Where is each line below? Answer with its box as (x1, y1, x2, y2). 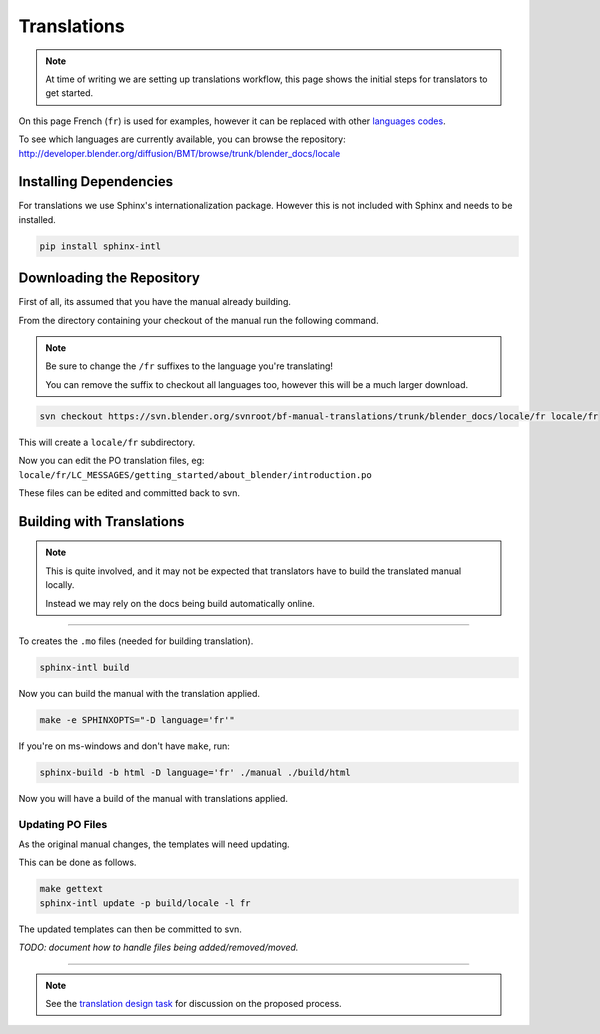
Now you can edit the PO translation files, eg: (18, 455, 205, 467)
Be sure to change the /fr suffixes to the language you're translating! (45, 360, 334, 372)
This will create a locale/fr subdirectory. (18, 436, 195, 448)
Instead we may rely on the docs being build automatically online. (45, 597, 315, 609)
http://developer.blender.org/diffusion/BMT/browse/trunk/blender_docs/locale (18, 147, 341, 159)
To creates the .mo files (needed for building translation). (18, 635, 254, 647)
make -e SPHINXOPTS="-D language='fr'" (39, 714, 235, 725)
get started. (45, 87, 94, 99)
